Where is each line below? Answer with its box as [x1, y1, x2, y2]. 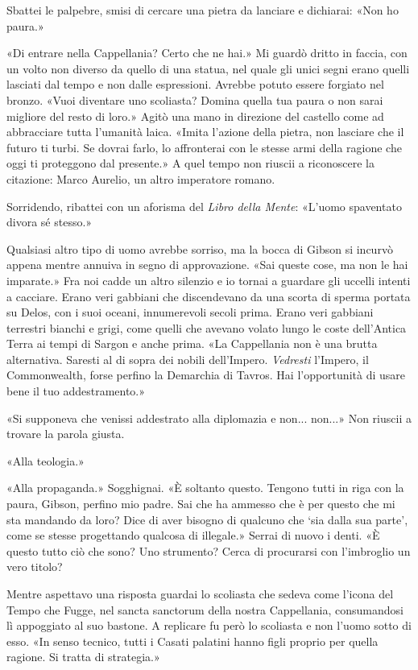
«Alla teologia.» [6, 452, 85, 469]
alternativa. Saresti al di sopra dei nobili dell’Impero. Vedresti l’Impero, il [6, 350, 369, 367]
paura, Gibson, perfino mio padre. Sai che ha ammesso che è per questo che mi [6, 495, 395, 512]
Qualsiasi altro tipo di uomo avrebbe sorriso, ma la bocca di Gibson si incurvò [6, 240, 393, 257]
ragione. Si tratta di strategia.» [6, 648, 160, 665]
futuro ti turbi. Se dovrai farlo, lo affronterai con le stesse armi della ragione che [6, 139, 402, 155]
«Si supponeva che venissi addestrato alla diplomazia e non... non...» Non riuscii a [6, 409, 412, 426]
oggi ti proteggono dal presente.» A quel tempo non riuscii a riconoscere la [6, 155, 375, 172]
